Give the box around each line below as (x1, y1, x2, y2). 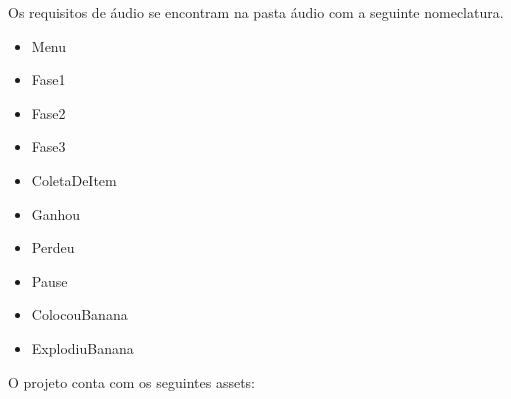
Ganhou (31, 203, 81, 224)
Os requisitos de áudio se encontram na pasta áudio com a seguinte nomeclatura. (8, 2, 504, 22)
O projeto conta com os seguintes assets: (8, 371, 256, 392)
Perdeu (31, 237, 75, 258)
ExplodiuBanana (31, 337, 134, 358)
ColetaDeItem (31, 169, 117, 190)
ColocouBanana (31, 304, 128, 325)
